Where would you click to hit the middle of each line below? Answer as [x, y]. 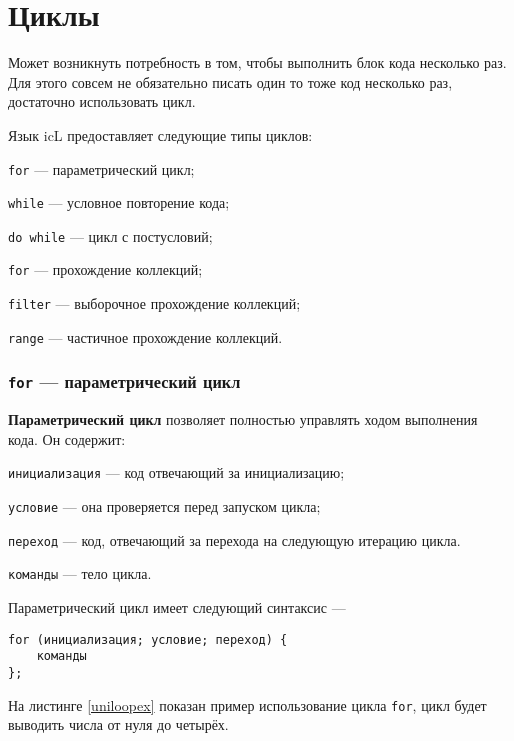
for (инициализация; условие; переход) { [148, 639]
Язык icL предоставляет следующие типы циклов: [160, 134]
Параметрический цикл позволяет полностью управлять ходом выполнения [243, 419]
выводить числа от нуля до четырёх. [118, 724]
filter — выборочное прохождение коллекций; [154, 303]
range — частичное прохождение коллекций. [145, 336]
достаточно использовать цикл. [102, 101]
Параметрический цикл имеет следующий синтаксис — [177, 607]
